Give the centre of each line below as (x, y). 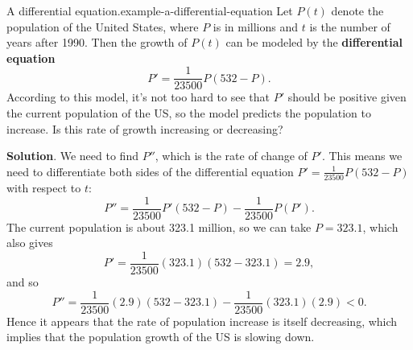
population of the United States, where (103, 26)
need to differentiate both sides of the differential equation (150, 171)
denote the (357, 10)
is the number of (350, 26)
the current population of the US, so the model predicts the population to (189, 113)
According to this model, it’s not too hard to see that (138, 97)
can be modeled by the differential (314, 42)
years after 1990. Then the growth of (97, 42)
